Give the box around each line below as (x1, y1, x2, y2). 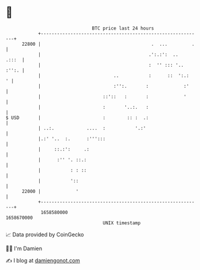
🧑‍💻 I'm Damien (5, 245, 43, 252)
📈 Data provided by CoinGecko (5, 231, 84, 238)
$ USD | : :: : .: (5, 114, 149, 121)
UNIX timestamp (102, 219, 141, 226)
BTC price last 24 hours (92, 25, 154, 31)
